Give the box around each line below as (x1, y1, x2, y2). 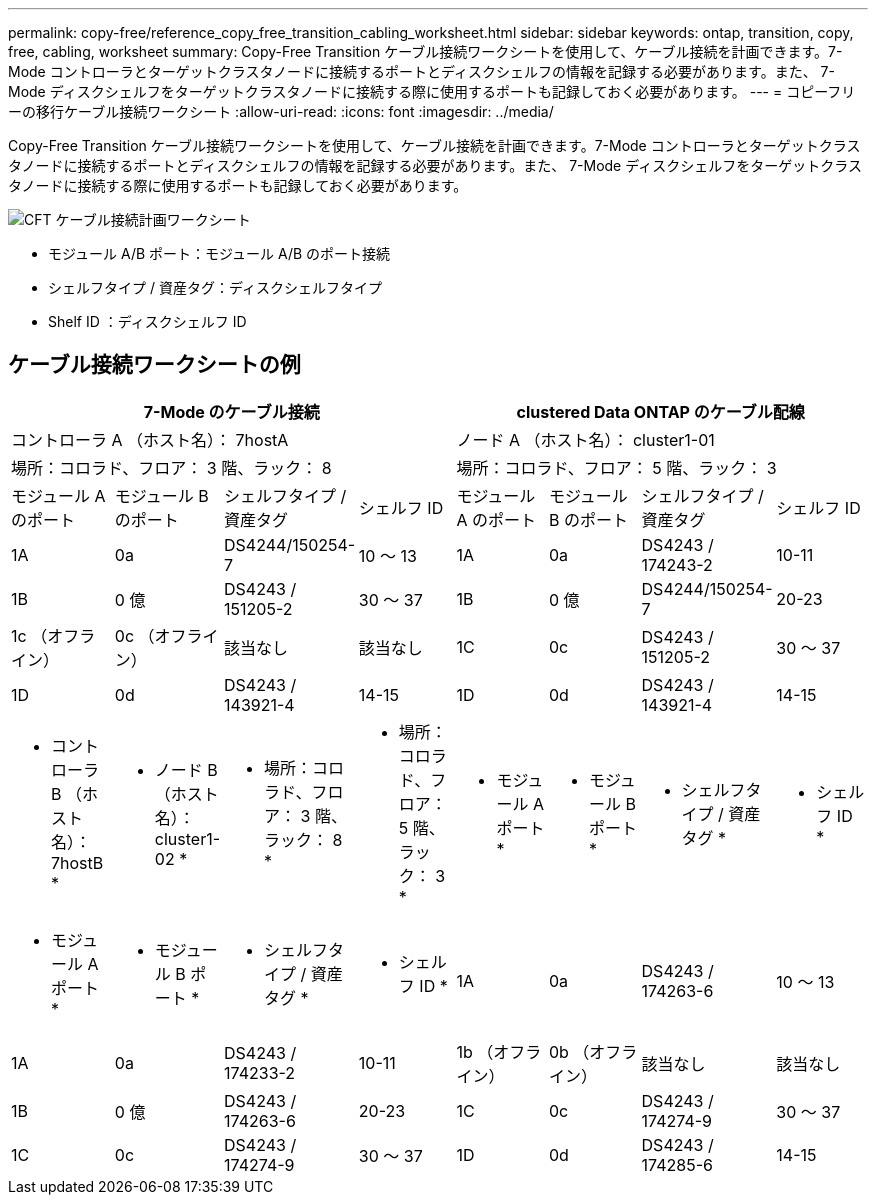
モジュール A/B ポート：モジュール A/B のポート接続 (48, 245, 391, 262)
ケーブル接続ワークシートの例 (8, 352, 301, 378)
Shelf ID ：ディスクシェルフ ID (48, 313, 247, 330)
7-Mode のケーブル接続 (143, 401, 320, 422)
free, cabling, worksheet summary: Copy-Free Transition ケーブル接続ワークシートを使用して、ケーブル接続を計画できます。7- (8, 43, 843, 60)
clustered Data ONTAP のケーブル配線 (516, 401, 805, 422)
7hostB (51, 852, 104, 873)
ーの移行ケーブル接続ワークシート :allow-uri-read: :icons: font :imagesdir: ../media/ (8, 103, 554, 120)
